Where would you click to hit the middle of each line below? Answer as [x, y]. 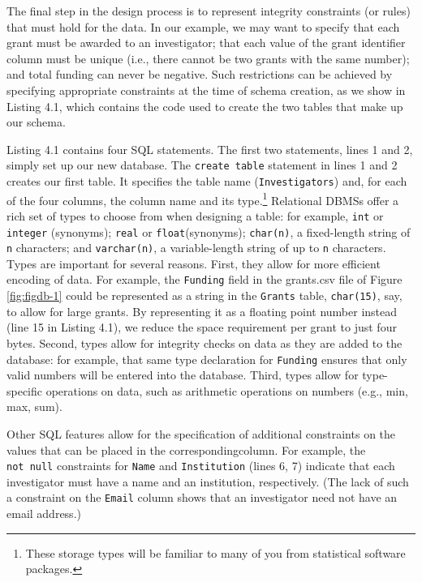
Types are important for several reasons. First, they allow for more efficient [194, 263]
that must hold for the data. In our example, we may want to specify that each [203, 26]
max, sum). [34, 407]
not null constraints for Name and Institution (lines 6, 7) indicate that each [201, 466]
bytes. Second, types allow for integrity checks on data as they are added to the [205, 342]
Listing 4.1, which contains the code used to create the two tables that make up [205, 106]
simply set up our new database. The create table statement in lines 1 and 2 [202, 165]
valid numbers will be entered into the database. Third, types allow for [183, 375]
